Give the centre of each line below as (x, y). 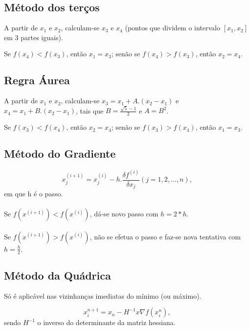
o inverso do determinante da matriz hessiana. (106, 322)
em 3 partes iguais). (34, 37)
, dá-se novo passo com (124, 214)
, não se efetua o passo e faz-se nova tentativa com (165, 236)
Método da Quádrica (57, 275)
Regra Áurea (37, 80)
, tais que (90, 110)
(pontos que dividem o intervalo (173, 28)
